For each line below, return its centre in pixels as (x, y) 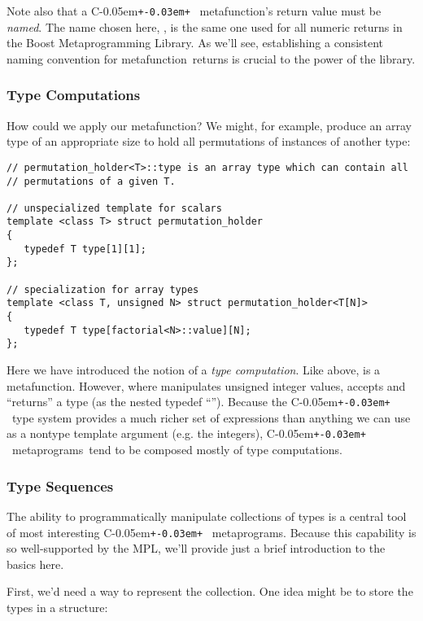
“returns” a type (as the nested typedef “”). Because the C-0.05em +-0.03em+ (198, 402)
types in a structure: (57, 607)
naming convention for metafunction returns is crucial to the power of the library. (211, 58)
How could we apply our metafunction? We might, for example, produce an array (209, 125)
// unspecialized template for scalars (114, 208)
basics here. (35, 564)
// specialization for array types (103, 289)
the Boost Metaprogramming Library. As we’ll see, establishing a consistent (195, 43)
